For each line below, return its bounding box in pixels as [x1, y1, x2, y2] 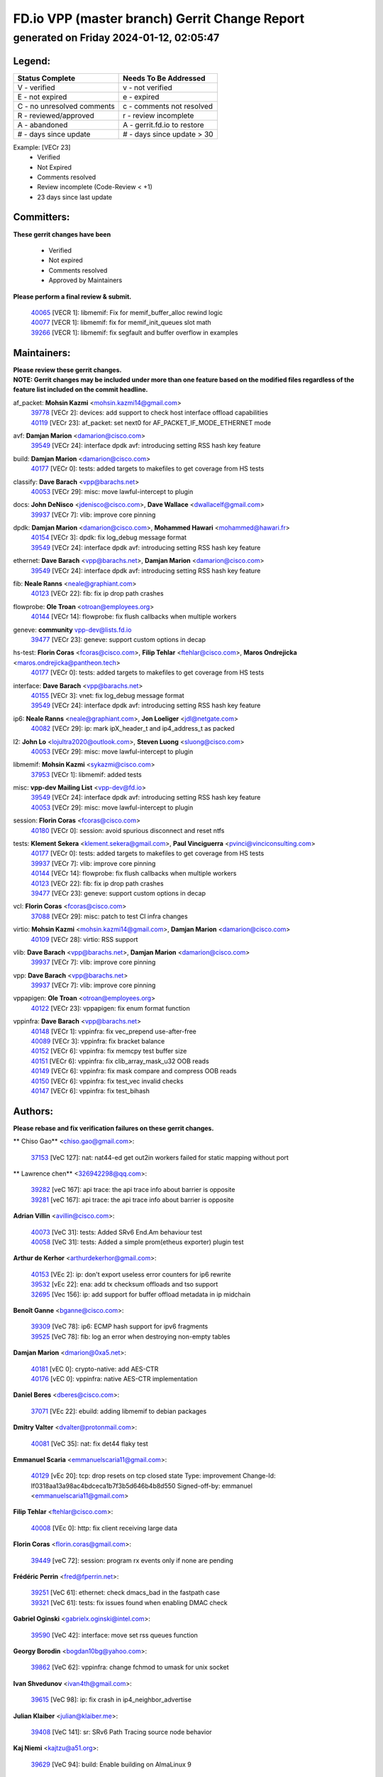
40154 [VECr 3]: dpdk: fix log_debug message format [30, 533, 187, 542]
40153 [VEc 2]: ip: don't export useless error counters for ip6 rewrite [30, 1269, 231, 1279]
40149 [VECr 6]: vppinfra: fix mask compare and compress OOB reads [30, 1067, 237, 1075]
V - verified [17, 82, 56, 92]
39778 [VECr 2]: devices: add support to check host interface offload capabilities [30, 409, 269, 417]
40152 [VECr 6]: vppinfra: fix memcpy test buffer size [30, 1047, 187, 1056]
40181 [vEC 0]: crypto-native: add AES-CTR [30, 1365, 159, 1373]
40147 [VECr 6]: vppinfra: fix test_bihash [30, 1087, 150, 1095]
